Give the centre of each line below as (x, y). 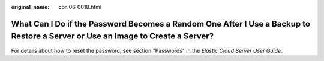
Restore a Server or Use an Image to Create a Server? (112, 36)
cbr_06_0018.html (80, 7)
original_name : (30, 7)
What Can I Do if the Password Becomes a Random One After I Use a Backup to (161, 24)
